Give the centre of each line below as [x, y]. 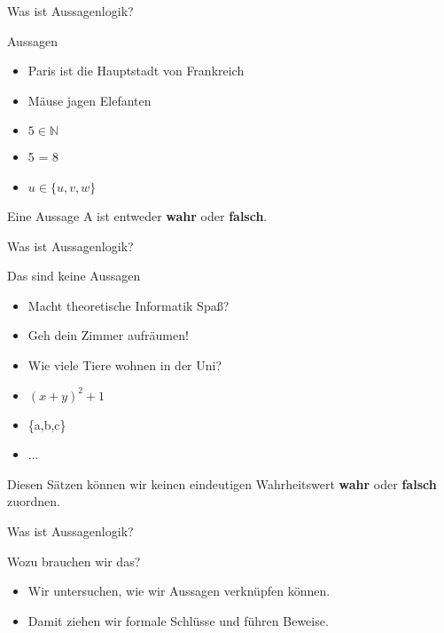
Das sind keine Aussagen [74, 276]
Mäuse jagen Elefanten [90, 100]
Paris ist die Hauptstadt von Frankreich [136, 71]
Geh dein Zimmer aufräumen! [108, 335]
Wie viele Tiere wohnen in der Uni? [125, 364]
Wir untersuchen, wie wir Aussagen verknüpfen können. [179, 591]
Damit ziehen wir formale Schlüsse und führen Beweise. [178, 620]
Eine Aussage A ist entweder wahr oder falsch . [137, 215]
